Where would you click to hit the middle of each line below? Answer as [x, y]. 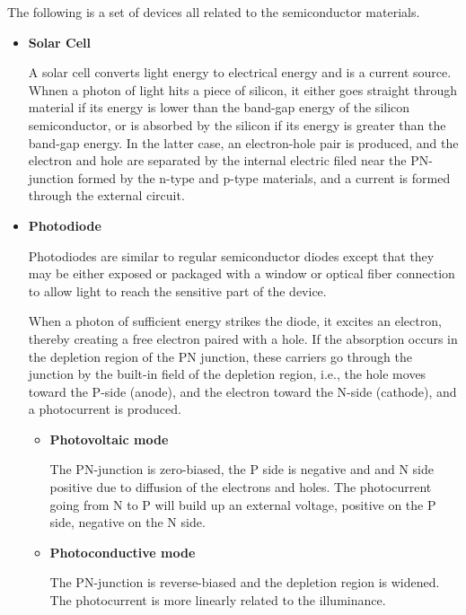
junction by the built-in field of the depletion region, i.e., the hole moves [227, 374]
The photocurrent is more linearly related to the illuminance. [218, 600]
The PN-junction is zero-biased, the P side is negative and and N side [242, 469]
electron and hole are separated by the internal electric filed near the [217, 160]
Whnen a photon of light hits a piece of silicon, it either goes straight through [243, 89]
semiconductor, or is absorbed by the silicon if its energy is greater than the [237, 124]
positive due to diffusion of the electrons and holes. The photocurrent [241, 487]
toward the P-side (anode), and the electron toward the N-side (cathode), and [242, 391]
